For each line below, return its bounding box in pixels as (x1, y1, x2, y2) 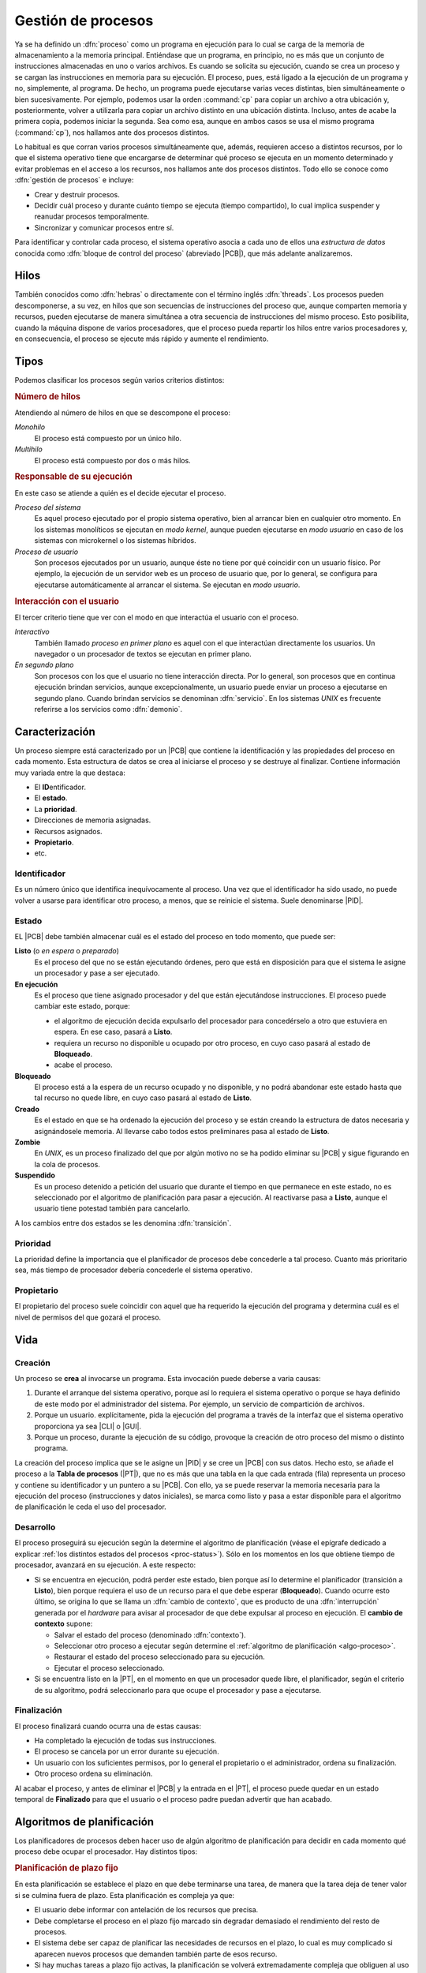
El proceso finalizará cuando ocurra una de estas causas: (14, 1721, 201, 1731)
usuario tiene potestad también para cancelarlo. (34, 1204, 191, 1213)
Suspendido (14, 1170, 55, 1180)
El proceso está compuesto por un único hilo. (34, 433, 181, 443)
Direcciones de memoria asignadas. (34, 815, 151, 825)
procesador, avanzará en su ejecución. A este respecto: (14, 1560, 196, 1570)
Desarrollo (14, 1522, 56, 1533)
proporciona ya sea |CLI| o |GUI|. (34, 1421, 142, 1431)
